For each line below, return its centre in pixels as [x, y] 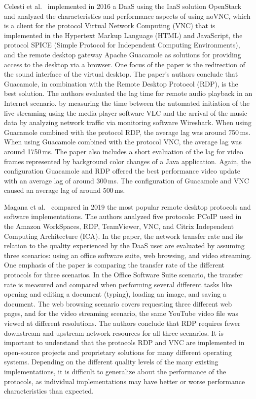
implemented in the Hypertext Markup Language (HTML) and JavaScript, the [123, 35]
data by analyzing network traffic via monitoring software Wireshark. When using [128, 122]
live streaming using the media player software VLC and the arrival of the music [126, 112]
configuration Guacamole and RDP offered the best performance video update [122, 171]
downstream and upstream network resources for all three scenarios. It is [114, 332]
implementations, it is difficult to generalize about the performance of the [115, 371]
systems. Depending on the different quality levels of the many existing [111, 362]
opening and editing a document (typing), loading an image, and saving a [115, 294]
